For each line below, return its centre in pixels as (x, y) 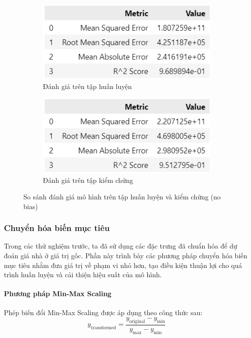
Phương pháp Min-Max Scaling (58, 294)
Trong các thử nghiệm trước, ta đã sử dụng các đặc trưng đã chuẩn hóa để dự (121, 246)
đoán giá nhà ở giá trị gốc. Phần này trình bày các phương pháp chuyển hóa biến (126, 255)
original (137, 321)
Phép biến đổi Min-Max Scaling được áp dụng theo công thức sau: (103, 312)
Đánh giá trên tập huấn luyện (87, 86)
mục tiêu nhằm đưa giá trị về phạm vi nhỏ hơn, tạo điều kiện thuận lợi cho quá (123, 265)
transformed (104, 328)
